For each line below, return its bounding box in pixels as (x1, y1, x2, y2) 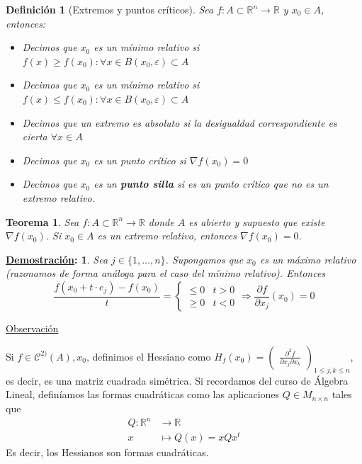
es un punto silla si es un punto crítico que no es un (94, 176, 329, 191)
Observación (6, 321, 59, 336)
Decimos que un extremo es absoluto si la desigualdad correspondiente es (22, 115, 337, 130)
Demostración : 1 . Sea (6, 251, 108, 266)
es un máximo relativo (259, 251, 356, 266)
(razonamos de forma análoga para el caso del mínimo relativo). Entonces (6, 266, 326, 281)
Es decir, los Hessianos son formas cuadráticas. (6, 445, 209, 460)
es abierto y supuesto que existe (188, 214, 325, 229)
